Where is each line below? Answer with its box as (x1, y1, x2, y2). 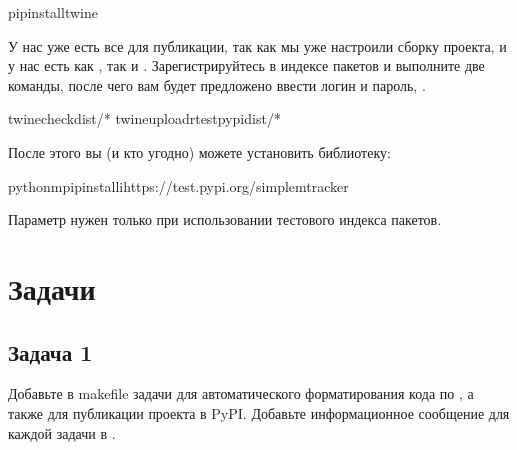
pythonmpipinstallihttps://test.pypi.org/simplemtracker (8, 175, 349, 196)
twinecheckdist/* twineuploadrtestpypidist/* (8, 108, 281, 129)
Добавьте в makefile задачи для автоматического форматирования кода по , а (8, 383, 474, 404)
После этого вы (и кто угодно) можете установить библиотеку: (8, 141, 391, 162)
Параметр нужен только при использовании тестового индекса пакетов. (8, 209, 442, 230)
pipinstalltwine (8, 2, 98, 22)
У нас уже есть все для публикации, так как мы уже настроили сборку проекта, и (8, 35, 507, 56)
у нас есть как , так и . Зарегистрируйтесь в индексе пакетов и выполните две (8, 55, 485, 76)
